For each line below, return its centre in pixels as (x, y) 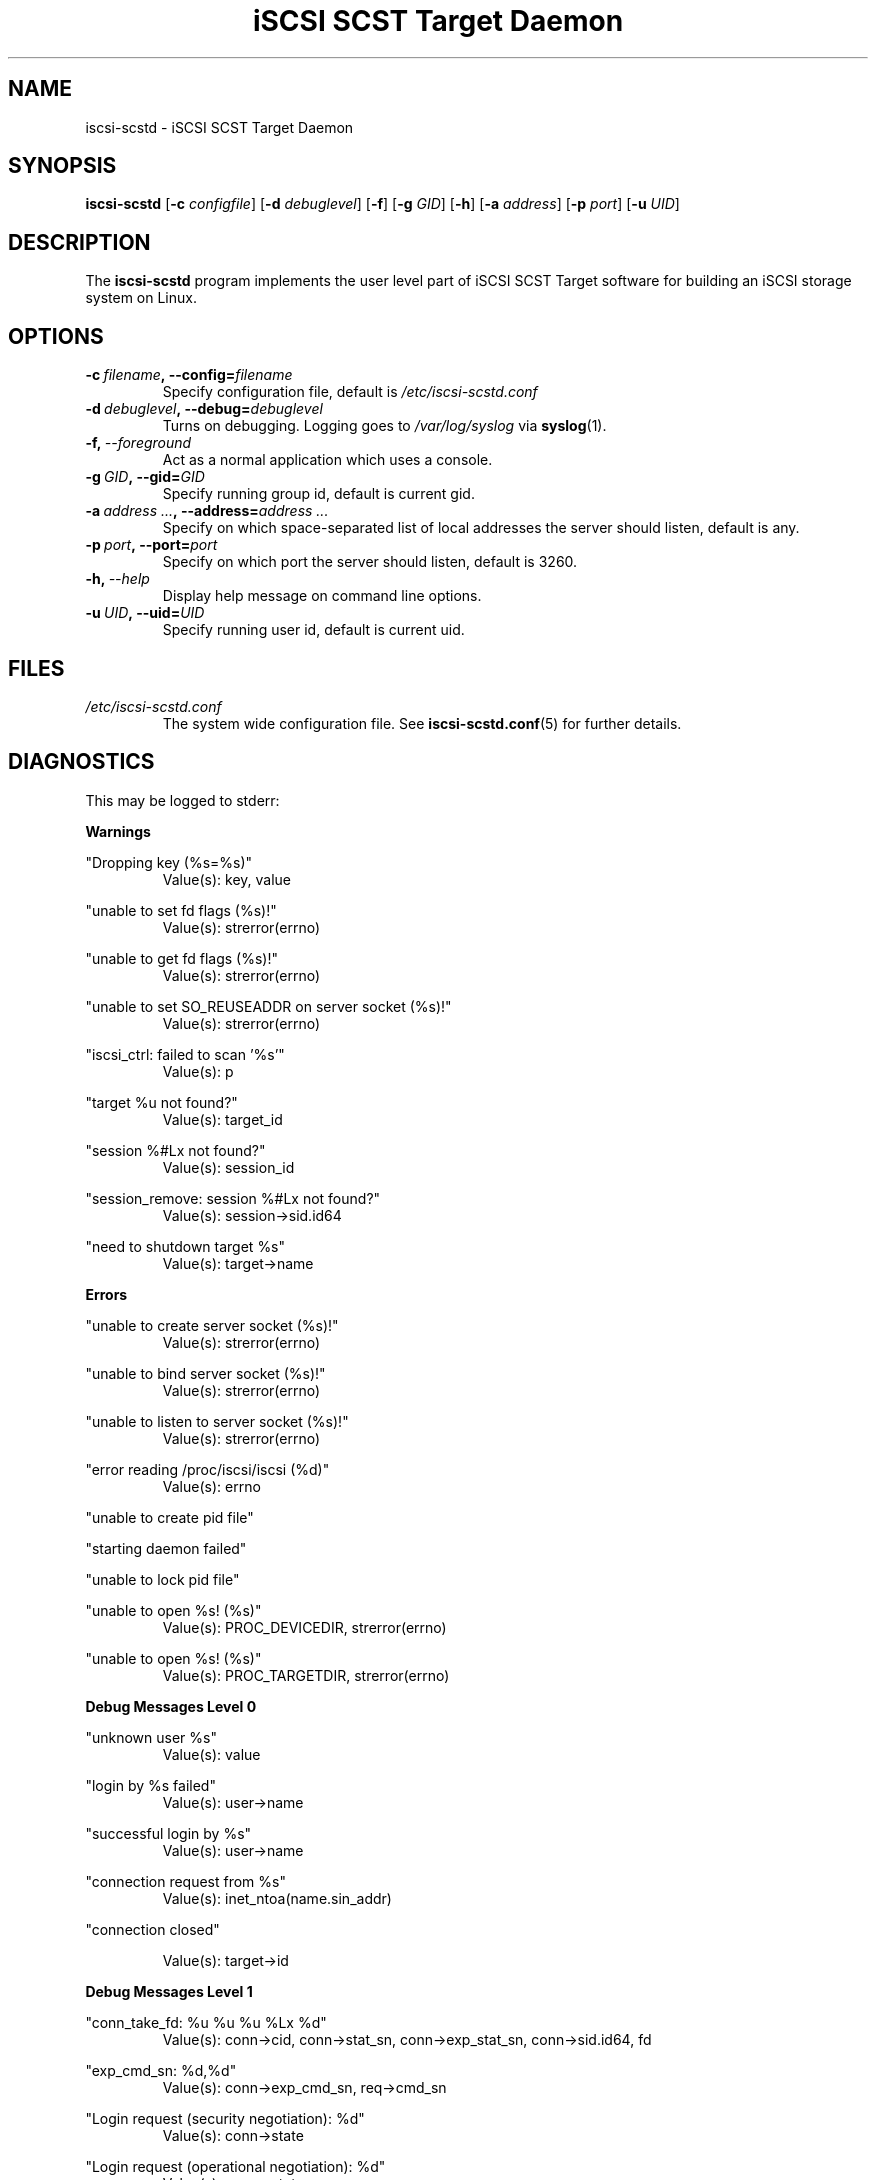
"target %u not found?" (161, 1102)
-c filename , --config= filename (189, 375)
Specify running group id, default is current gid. (318, 494)
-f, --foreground (138, 443)
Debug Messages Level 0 (171, 1706)
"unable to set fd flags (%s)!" (181, 910)
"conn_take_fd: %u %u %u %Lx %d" (206, 2022)
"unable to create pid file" (169, 1517)
